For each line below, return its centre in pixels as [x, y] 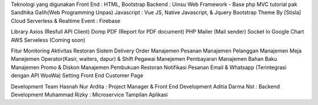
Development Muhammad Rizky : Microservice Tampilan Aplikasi [89, 94]
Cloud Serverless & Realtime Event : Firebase [66, 21]
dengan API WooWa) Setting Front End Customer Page [77, 76]
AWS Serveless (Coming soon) [48, 40]
